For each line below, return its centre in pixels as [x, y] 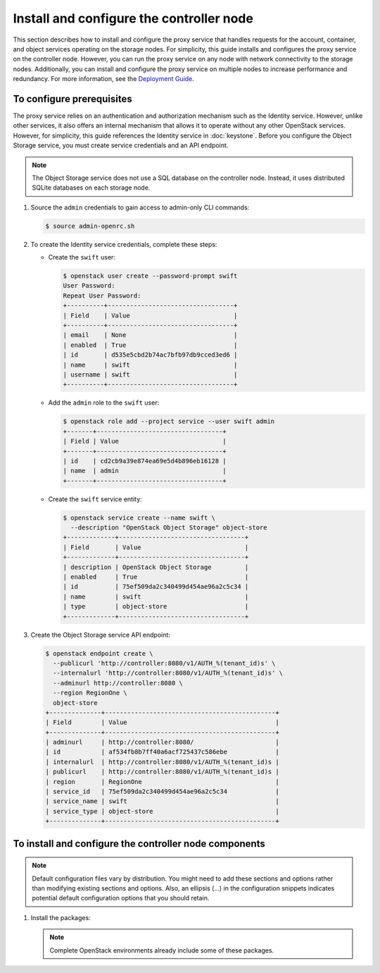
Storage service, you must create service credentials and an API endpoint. [121, 145]
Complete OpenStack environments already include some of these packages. [162, 950]
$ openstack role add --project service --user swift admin [169, 422]
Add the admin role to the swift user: [104, 403]
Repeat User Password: [102, 295]
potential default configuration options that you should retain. [121, 898]
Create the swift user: [82, 257]
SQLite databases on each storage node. [91, 188]
